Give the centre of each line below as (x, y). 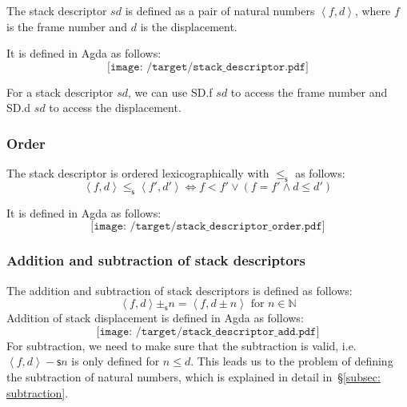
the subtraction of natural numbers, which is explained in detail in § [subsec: (194, 376)
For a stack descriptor (60, 92)
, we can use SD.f (170, 92)
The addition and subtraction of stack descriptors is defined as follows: (180, 290)
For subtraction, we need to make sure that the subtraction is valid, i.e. (182, 345)
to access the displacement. (115, 108)
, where (373, 10)
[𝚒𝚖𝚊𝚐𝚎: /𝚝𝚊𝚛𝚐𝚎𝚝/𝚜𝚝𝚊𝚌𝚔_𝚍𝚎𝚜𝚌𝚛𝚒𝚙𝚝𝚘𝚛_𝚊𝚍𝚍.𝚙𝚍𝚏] (208, 331)
